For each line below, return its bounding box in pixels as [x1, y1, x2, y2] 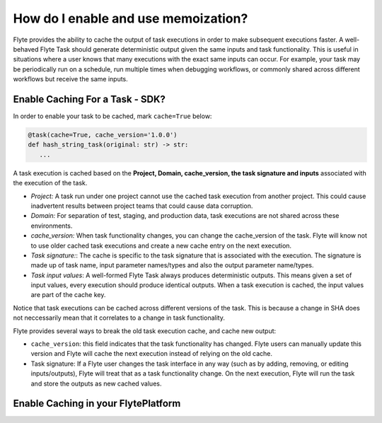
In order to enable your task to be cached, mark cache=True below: [13, 112, 212, 120]
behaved [13, 45, 39, 53]
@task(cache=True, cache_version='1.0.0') [28, 131, 178, 139]
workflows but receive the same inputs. [13, 75, 129, 83]
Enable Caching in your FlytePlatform [13, 398, 181, 410]
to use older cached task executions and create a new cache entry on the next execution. [30, 241, 292, 250]
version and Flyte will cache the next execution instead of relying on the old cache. [30, 349, 272, 358]
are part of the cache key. [30, 291, 106, 299]
